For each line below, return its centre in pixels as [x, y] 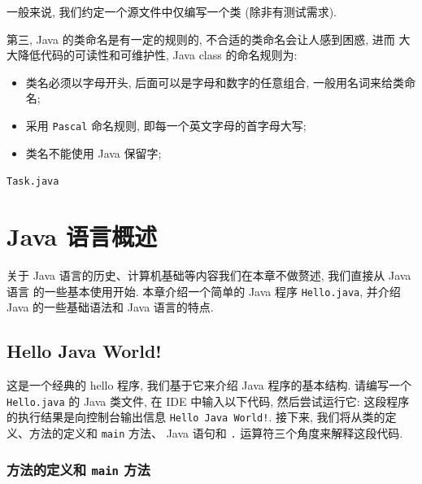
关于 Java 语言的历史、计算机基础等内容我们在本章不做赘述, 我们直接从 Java [209, 275]
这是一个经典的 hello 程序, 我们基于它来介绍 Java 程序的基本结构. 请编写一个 [209, 385]
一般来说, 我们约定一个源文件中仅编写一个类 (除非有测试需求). [172, 11]
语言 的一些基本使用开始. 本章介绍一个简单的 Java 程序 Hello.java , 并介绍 [204, 291]
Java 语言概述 [82, 236]
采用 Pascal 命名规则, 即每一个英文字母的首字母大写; [166, 125]
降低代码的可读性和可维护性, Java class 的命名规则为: [157, 55]
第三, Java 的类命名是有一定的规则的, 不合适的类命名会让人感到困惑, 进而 [201, 39]
